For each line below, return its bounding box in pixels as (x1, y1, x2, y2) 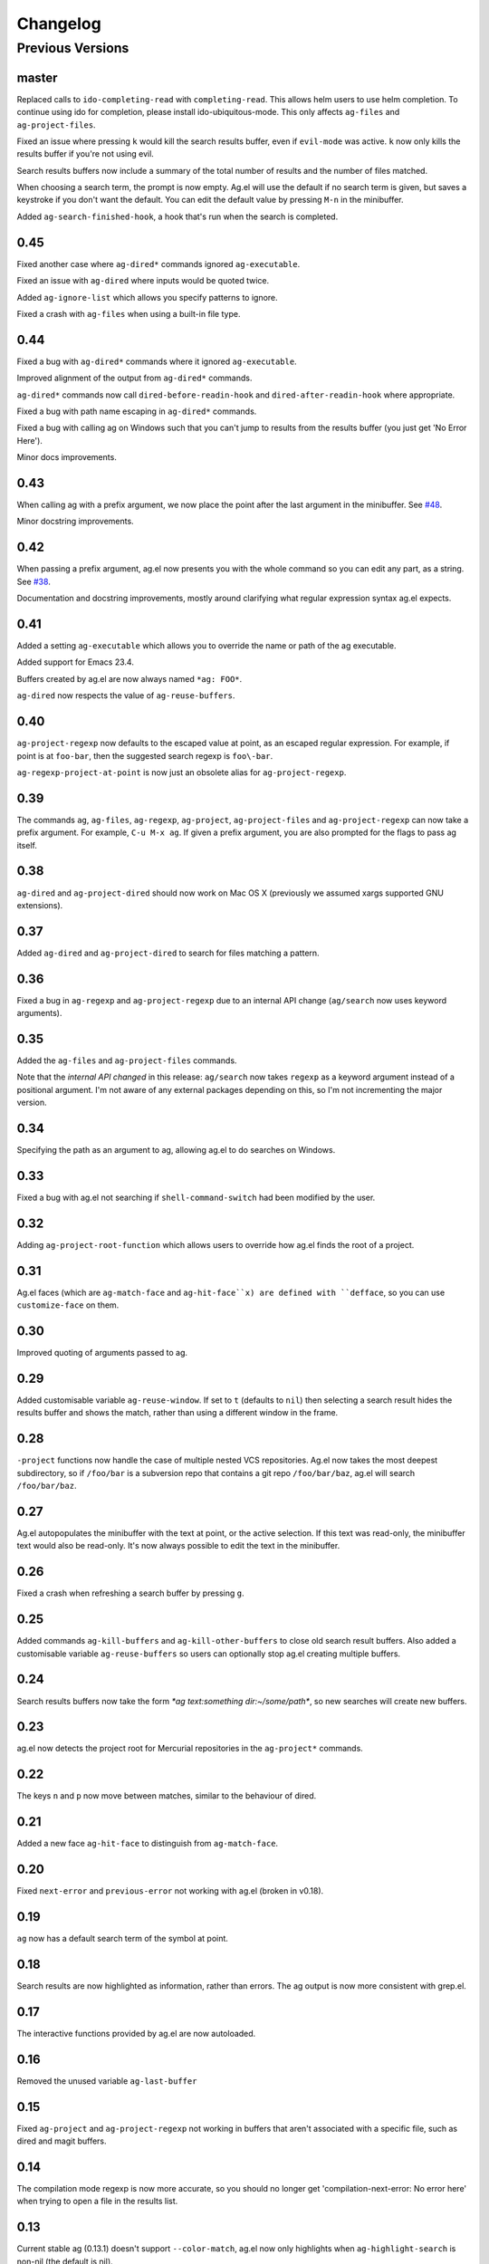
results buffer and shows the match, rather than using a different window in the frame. (16, 1407, 339, 1418)
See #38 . (16, 576, 52, 587)
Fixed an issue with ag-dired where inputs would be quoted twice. (16, 275, 270, 286)
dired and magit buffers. (16, 2135, 108, 2146)
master (16, 70, 58, 85)
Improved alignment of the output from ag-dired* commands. (16, 372, 253, 384)
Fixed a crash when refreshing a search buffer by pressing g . (16, 1588, 244, 1598)
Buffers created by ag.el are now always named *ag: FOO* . (16, 673, 243, 684)
